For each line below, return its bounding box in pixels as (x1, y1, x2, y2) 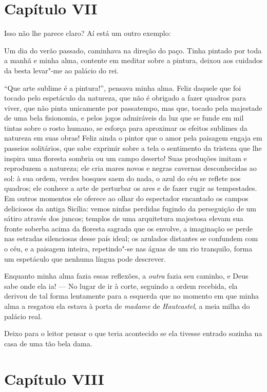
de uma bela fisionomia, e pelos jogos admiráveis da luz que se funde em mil (4, 112, 244, 123)
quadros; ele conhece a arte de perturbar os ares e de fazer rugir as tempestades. (4, 183, 257, 193)
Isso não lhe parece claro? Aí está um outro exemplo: (4, 28, 171, 38)
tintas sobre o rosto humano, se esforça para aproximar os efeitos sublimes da (4, 122, 247, 133)
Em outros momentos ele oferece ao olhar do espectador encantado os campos (4, 193, 249, 204)
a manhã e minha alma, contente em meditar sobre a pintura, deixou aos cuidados (4, 55, 263, 66)
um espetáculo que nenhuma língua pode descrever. (4, 253, 166, 264)
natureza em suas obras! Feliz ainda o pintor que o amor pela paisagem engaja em (4, 132, 262, 143)
